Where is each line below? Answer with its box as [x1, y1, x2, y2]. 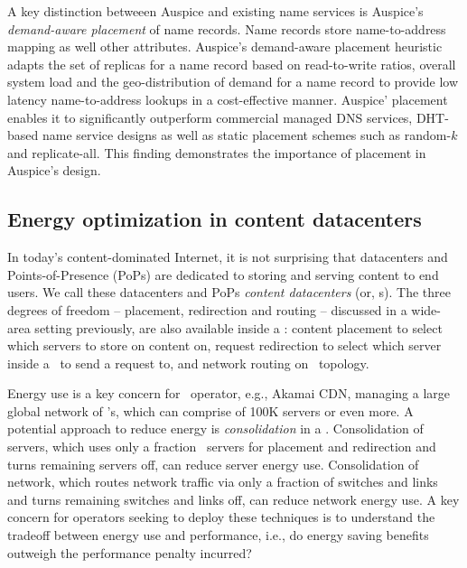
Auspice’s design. [7, 161, 101, 180]
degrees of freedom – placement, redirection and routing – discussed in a [7, 300, 407, 319]
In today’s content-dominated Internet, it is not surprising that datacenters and [7, 247, 448, 266]
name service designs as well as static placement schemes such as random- [42, 126, 452, 144]
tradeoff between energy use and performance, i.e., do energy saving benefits [7, 526, 429, 545]
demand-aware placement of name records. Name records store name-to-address [7, 19, 446, 38]
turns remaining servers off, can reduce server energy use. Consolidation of [7, 454, 419, 473]
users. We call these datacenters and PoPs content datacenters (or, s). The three [7, 283, 451, 302]
